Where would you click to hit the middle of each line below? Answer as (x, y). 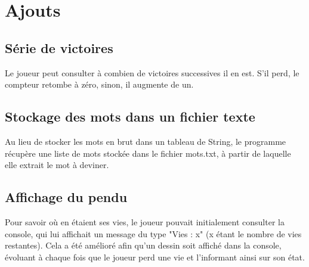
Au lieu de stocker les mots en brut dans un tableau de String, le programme (146, 141)
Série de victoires (59, 47)
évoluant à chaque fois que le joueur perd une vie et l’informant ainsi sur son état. (155, 257)
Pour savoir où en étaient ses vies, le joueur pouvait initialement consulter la (145, 221)
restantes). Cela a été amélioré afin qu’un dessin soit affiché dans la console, (143, 245)
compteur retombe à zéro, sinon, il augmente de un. (99, 84)
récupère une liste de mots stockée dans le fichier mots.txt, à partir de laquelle (148, 153)
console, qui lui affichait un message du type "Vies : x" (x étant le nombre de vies (153, 233)
